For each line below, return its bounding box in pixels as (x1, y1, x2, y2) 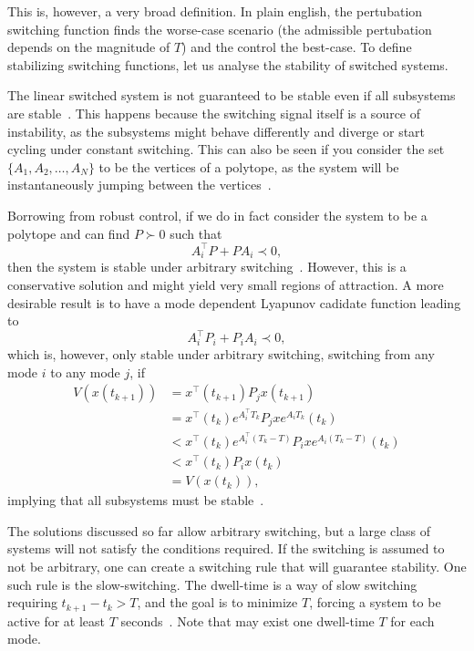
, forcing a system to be (309, 593, 441, 612)
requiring (7, 593, 57, 612)
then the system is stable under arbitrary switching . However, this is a (7, 257, 407, 276)
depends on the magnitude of (7, 37, 170, 57)
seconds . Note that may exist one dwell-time (120, 611, 375, 630)
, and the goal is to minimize (137, 593, 298, 612)
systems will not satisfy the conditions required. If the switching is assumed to (7, 539, 445, 558)
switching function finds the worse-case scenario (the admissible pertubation (7, 19, 432, 38)
